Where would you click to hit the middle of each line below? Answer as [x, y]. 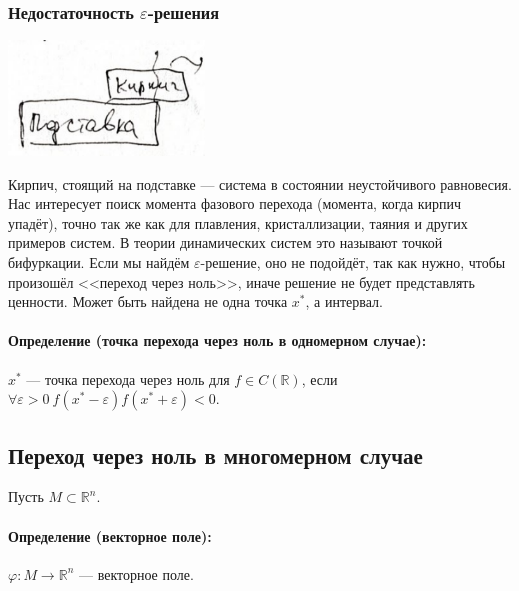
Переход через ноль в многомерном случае [215, 454]
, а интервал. [344, 301]
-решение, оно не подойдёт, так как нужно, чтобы [353, 262]
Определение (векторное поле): [110, 535]
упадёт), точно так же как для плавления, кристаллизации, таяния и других [238, 222]
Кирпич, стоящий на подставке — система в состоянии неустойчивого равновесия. [260, 183]
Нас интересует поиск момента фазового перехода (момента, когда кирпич [235, 203]
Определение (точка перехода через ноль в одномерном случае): [217, 340]
